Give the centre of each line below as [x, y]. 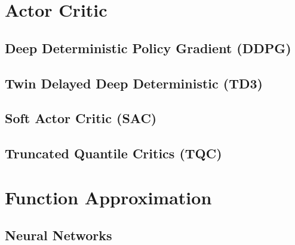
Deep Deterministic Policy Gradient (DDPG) [148, 48]
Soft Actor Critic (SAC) [81, 118]
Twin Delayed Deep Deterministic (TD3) [134, 83]
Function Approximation [108, 197]
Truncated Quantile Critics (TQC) [113, 153]
